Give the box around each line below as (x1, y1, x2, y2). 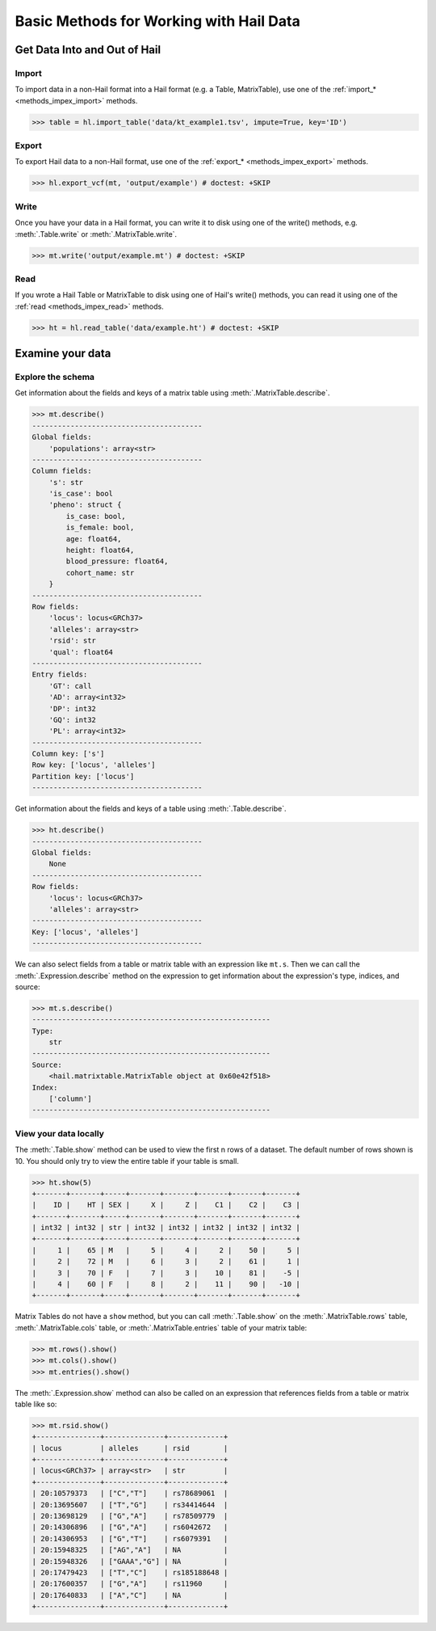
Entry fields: (31, 670, 88, 679)
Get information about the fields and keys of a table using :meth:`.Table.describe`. (15, 804, 287, 814)
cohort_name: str (65, 568, 135, 577)
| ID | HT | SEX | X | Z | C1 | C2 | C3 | (31, 1200, 300, 1210)
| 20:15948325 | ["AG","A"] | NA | (31, 1545, 228, 1555)
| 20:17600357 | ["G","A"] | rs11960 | (31, 1579, 228, 1588)
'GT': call (48, 681, 92, 690)
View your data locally (15, 1127, 105, 1139)
